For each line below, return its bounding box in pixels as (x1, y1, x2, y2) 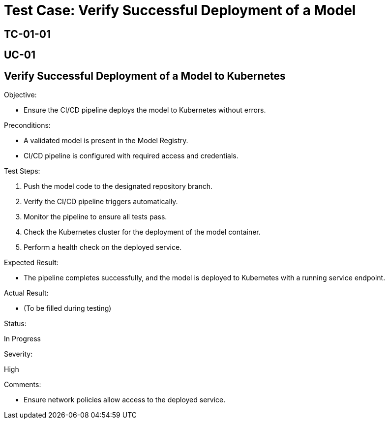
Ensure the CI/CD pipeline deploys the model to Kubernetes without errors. (24, 106, 266, 115)
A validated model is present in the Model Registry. (24, 136, 188, 145)
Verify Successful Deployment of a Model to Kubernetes (4, 69, 286, 82)
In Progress (4, 334, 41, 343)
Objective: (4, 91, 37, 99)
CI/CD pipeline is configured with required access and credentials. (24, 151, 239, 160)
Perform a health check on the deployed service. (24, 243, 182, 252)
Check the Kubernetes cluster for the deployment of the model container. (24, 228, 261, 237)
